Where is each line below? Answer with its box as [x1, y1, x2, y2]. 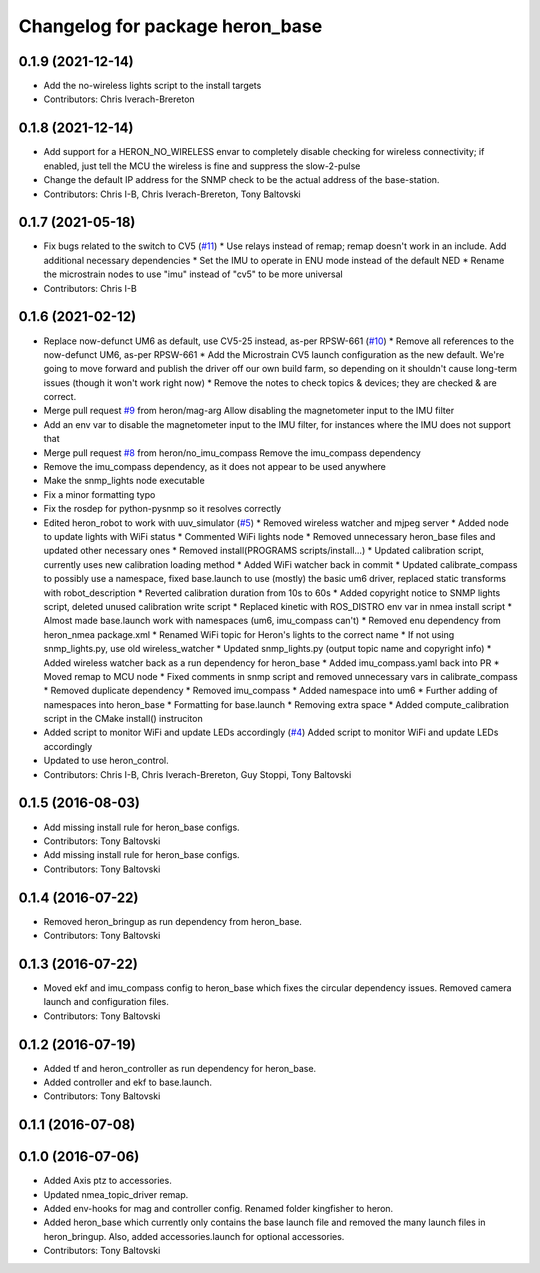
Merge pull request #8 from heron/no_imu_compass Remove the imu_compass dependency [43, 446, 422, 459]
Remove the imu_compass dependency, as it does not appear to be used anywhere [43, 461, 387, 473]
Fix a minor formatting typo [43, 488, 156, 500]
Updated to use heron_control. [43, 755, 169, 767]
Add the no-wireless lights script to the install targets [43, 80, 262, 92]
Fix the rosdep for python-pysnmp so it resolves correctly [43, 503, 282, 515]
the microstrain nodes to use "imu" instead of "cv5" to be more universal [43, 268, 344, 280]
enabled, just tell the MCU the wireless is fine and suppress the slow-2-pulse [43, 160, 361, 172]
